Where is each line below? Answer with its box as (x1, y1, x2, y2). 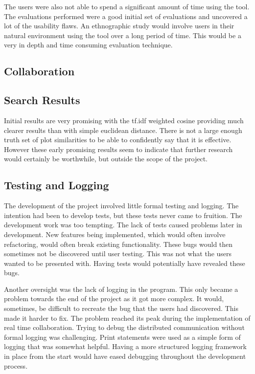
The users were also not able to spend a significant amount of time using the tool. (4, 1, 250, 11)
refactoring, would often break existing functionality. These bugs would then (4, 239, 233, 249)
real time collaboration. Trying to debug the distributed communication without (4, 322, 245, 332)
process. (4, 360, 28, 371)
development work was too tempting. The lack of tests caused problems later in (4, 220, 242, 230)
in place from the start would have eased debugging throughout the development (4, 351, 246, 361)
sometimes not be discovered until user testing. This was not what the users (4, 248, 232, 259)
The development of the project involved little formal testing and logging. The (4, 200, 239, 211)
